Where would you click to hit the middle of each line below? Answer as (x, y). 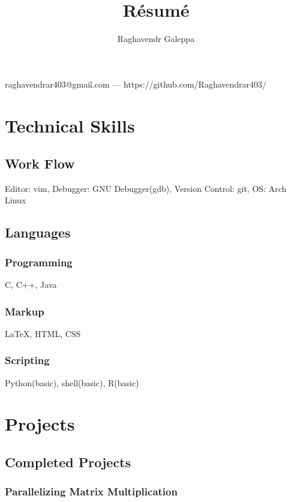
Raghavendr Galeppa (156, 39)
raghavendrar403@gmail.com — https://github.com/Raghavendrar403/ (136, 84)
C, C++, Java (31, 285)
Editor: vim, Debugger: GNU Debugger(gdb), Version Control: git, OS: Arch (146, 188)
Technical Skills (70, 125)
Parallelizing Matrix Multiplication (91, 492)
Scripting (27, 360)
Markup (25, 311)
